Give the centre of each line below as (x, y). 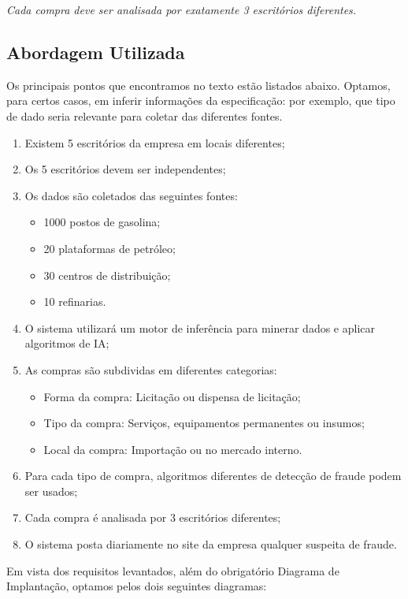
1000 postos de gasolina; (102, 222)
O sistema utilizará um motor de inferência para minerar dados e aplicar (200, 327)
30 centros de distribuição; (107, 275)
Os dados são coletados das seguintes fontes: (131, 195)
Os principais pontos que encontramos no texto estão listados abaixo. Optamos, (198, 85)
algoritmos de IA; (67, 343)
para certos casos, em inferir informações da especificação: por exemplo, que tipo (201, 100)
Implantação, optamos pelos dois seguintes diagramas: (137, 586)
